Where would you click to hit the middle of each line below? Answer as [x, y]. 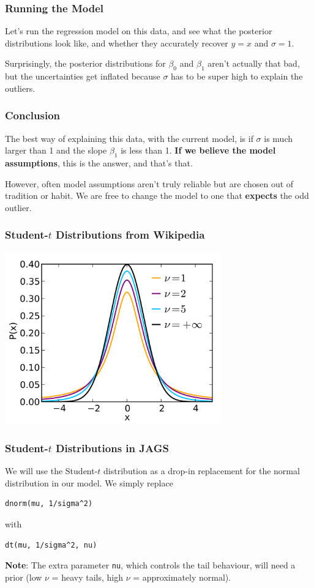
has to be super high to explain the [237, 76]
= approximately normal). [182, 577]
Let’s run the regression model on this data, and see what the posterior [139, 31]
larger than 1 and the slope [56, 150]
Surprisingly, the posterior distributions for [85, 63]
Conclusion [32, 115]
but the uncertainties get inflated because [83, 76]
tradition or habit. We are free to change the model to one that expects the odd [157, 195]
